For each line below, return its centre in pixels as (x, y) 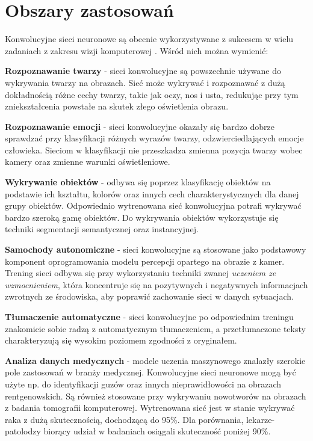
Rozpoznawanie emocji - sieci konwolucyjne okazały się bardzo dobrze (140, 126)
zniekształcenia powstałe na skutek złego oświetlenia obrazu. (117, 106)
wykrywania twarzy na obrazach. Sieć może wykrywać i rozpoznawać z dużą (145, 82)
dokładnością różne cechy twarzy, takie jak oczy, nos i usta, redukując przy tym (152, 94)
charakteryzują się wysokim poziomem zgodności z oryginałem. (121, 340)
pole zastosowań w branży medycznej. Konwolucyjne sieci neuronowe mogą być (150, 372)
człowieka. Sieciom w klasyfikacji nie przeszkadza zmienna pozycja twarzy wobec (154, 150)
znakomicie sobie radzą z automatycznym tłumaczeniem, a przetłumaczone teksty (155, 328)
